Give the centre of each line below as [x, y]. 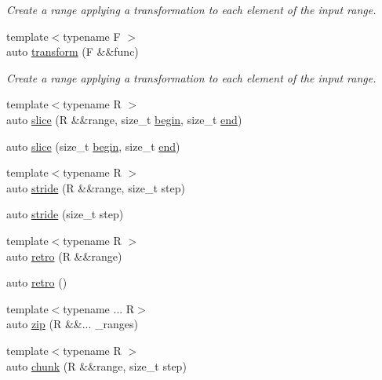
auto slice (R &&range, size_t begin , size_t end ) [124, 119]
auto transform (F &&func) [73, 51]
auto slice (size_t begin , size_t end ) [93, 146]
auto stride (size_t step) [65, 214]
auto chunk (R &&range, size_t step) [96, 365]
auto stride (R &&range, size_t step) [96, 187]
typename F [92, 36]
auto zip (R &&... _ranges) [72, 324]
